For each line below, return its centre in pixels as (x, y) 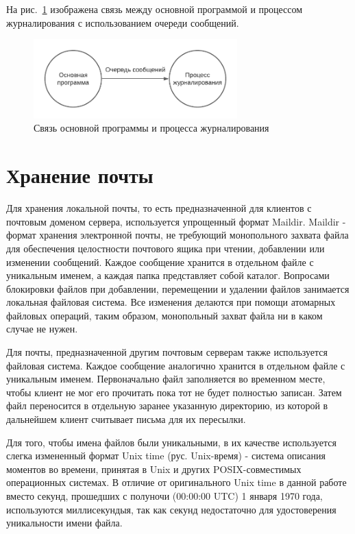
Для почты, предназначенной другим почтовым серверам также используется (167, 352)
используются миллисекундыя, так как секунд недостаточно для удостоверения (171, 509)
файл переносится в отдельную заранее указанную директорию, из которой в (167, 405)
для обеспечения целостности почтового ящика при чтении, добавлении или (166, 248)
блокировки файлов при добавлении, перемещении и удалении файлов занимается (178, 288)
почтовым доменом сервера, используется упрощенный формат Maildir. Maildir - (176, 221)
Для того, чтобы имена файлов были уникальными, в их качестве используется (172, 442)
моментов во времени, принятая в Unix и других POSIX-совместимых (154, 469)
